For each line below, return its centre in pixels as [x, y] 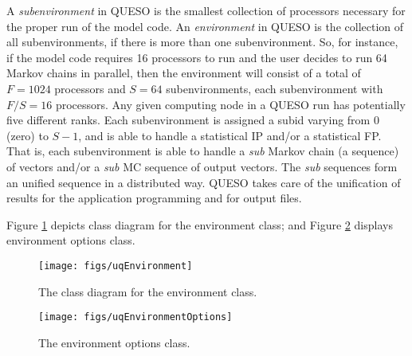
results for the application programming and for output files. [154, 198]
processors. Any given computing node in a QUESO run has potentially [230, 104]
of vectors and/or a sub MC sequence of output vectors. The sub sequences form [202, 166]
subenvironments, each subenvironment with [275, 88]
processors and [90, 88]
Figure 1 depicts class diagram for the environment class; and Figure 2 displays [200, 224]
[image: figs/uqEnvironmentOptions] [135, 317]
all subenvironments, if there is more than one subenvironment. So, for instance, [202, 42]
